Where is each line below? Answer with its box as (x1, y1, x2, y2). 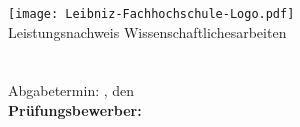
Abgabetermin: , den (8, 80, 135, 101)
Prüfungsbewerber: (8, 100, 142, 121)
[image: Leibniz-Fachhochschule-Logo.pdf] (8, 7, 295, 21)
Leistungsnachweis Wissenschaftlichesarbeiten (8, 21, 287, 42)
